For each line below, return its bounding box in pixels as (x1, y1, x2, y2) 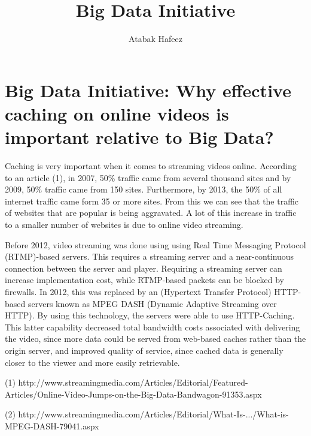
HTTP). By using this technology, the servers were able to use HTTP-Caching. (5, 309, 295, 321)
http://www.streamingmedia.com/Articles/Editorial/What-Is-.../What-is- (18, 408, 289, 420)
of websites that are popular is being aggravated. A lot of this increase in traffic (5, 206, 297, 219)
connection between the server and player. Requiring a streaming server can (5, 261, 282, 274)
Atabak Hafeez (129, 32, 182, 45)
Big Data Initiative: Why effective (5, 77, 291, 102)
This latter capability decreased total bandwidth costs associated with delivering (5, 320, 300, 333)
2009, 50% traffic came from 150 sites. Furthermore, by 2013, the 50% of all (5, 183, 282, 196)
